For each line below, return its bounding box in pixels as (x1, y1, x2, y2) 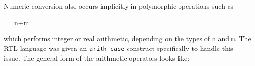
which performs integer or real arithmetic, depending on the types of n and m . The (4, 33, 251, 44)
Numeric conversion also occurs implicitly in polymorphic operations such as (4, 1, 234, 11)
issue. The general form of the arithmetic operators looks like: (4, 52, 190, 63)
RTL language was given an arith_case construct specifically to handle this (4, 43, 233, 53)
